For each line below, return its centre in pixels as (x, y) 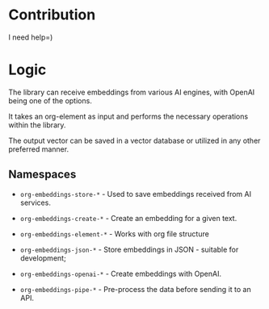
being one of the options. (50, 100)
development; (43, 258)
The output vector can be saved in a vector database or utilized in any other (134, 140)
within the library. (37, 125)
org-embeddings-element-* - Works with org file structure (115, 234)
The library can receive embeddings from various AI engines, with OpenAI (132, 92)
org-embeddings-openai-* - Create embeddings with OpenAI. (121, 274)
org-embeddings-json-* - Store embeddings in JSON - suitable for (129, 249)
